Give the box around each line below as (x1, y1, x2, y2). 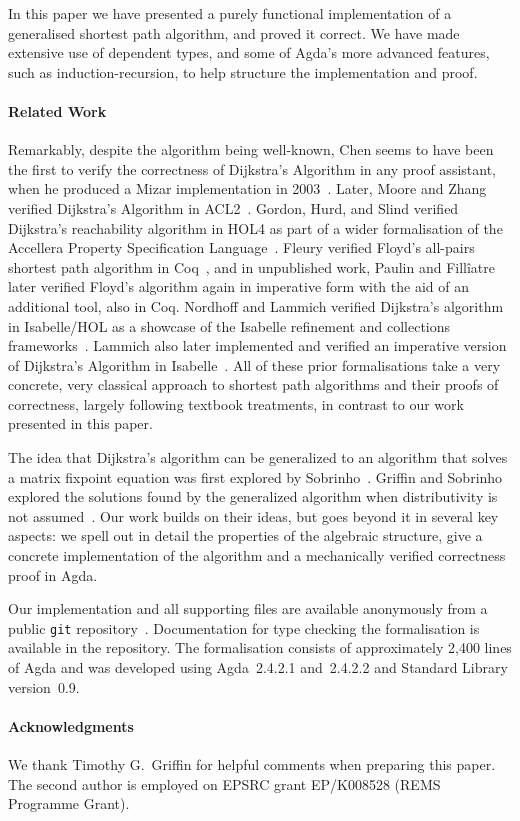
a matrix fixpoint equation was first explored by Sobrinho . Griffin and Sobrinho (8, 466, 503, 487)
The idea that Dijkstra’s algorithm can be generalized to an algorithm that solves (8, 447, 508, 468)
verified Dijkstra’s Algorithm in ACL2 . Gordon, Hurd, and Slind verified (8, 197, 459, 218)
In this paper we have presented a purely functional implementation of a (8, 3, 452, 23)
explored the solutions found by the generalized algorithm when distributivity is (8, 486, 498, 507)
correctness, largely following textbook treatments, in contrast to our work (8, 393, 464, 414)
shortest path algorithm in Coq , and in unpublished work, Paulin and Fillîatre (8, 256, 495, 277)
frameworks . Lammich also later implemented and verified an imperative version (8, 335, 507, 356)
